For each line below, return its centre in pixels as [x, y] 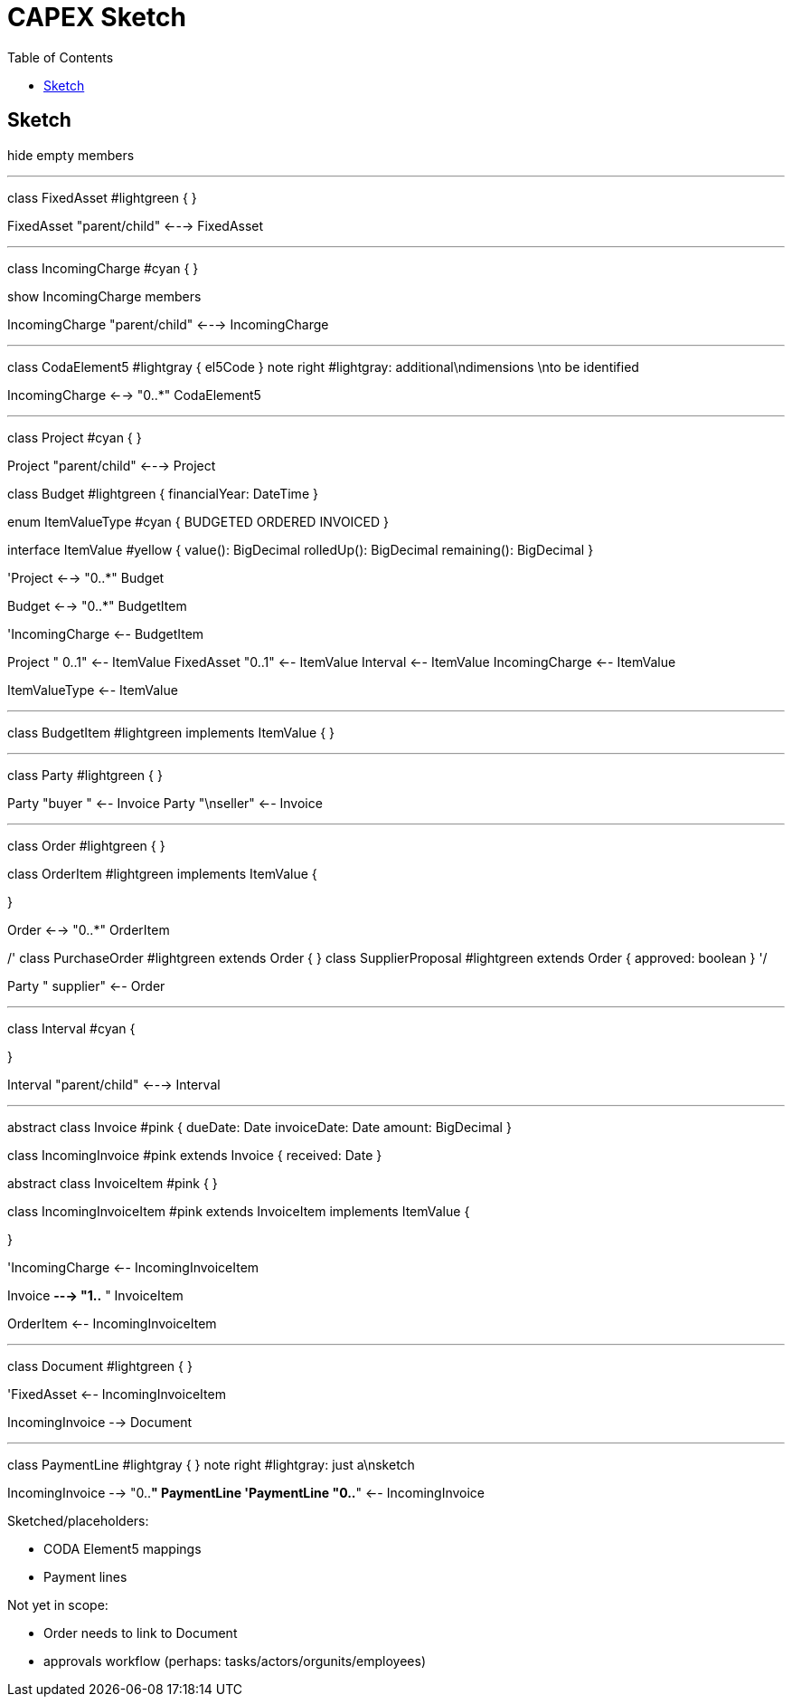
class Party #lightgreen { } [85, 775]
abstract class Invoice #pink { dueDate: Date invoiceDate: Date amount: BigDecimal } [259, 1127]
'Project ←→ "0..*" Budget [86, 577]
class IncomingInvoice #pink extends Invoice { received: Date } [195, 1155]
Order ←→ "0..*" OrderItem [89, 929]
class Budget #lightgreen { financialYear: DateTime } [163, 493]
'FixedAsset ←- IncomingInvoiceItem [117, 1394]
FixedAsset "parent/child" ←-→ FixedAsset [136, 225]
